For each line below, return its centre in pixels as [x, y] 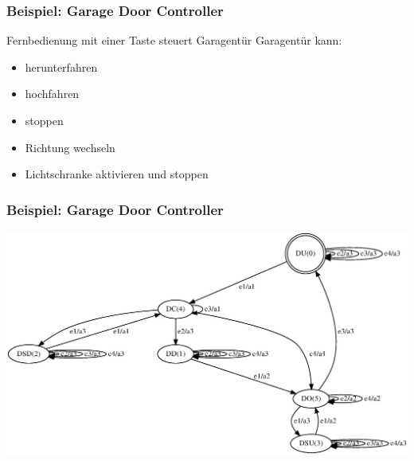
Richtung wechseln [70, 147]
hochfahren [52, 94]
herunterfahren [61, 66]
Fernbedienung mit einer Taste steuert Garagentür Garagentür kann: [174, 40]
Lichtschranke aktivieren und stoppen [117, 174]
